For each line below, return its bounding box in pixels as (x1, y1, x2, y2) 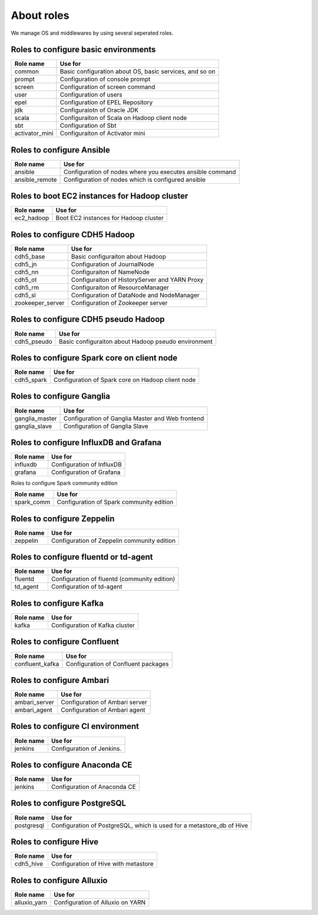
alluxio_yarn (14, 898, 47, 906)
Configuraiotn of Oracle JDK (59, 106, 139, 114)
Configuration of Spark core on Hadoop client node (53, 376, 196, 384)
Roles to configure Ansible (11, 145, 110, 155)
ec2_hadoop (14, 214, 49, 222)
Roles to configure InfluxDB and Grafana (11, 437, 162, 447)
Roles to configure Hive (11, 837, 99, 847)
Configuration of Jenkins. (51, 744, 122, 752)
